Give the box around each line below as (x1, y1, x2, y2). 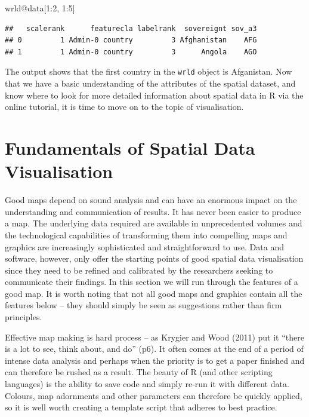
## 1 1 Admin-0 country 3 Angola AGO (5, 47, 257, 56)
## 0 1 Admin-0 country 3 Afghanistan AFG (5, 36, 257, 45)
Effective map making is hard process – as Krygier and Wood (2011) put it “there (5, 330, 304, 343)
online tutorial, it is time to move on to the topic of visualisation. (5, 100, 244, 113)
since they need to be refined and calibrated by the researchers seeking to (5, 263, 273, 276)
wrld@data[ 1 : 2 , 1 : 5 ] (5, 2, 75, 14)
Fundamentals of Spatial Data (5, 136, 255, 160)
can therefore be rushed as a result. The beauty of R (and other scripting (5, 366, 273, 378)
